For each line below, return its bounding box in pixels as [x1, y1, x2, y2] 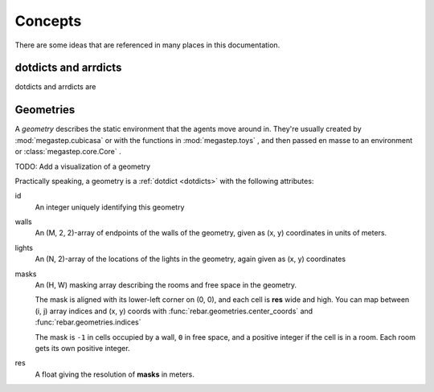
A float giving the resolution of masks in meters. [35, 370, 194, 379]
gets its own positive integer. [35, 344, 130, 353]
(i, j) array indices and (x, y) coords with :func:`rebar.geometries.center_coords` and [35, 306, 313, 316]
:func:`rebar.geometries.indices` [35, 317, 141, 327]
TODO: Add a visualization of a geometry [14, 161, 151, 171]
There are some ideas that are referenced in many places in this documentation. [14, 40, 280, 50]
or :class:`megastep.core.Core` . [14, 147, 122, 157]
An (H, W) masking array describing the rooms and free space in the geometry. [35, 280, 297, 290]
